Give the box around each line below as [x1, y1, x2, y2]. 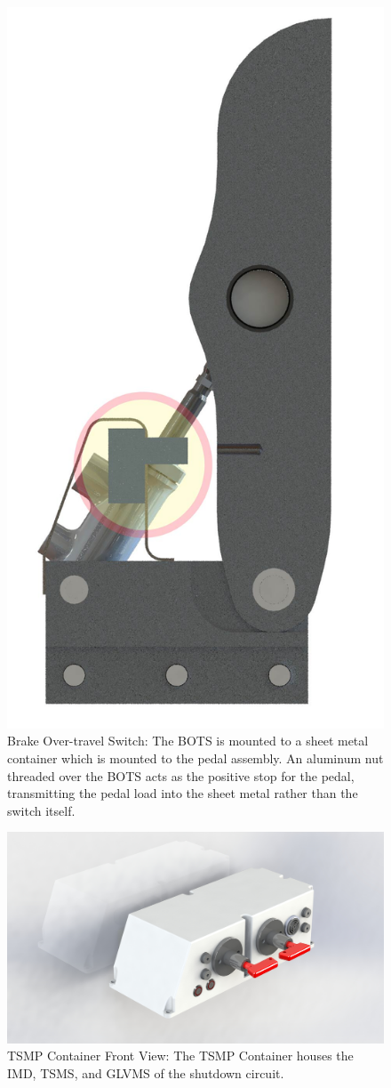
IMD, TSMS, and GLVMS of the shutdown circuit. [7, 1063, 284, 1082]
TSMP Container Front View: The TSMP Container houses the [7, 1046, 354, 1065]
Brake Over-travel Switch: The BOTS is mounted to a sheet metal [7, 731, 369, 750]
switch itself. [7, 801, 76, 819]
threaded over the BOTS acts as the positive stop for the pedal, [7, 766, 355, 785]
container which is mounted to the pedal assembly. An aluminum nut [7, 748, 384, 767]
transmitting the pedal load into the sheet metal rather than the [7, 784, 358, 802]
